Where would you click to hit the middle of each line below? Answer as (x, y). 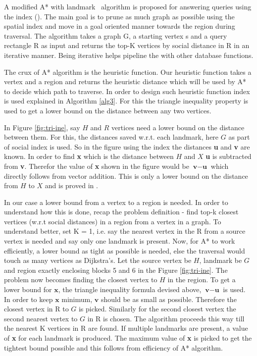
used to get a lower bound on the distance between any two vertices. (108, 110)
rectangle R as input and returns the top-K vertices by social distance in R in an (127, 45)
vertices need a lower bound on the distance (178, 127)
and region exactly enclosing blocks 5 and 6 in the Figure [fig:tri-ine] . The (116, 270)
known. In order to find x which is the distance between (89, 156)
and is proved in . (71, 185)
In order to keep (28, 299)
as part (239, 137)
